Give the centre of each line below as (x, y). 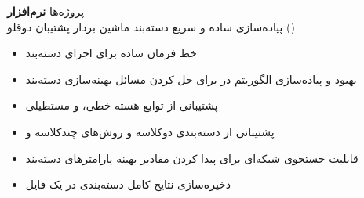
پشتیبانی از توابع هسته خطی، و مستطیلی (122, 105)
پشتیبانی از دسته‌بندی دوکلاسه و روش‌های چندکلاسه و (150, 131)
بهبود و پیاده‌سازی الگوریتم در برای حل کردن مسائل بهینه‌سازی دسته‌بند (191, 79)
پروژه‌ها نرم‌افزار (46, 11)
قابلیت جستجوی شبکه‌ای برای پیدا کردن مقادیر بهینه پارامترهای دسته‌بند (192, 158)
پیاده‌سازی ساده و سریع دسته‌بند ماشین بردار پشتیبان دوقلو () (151, 26)
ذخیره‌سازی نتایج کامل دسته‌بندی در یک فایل (128, 184)
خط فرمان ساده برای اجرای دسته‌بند (111, 53)
